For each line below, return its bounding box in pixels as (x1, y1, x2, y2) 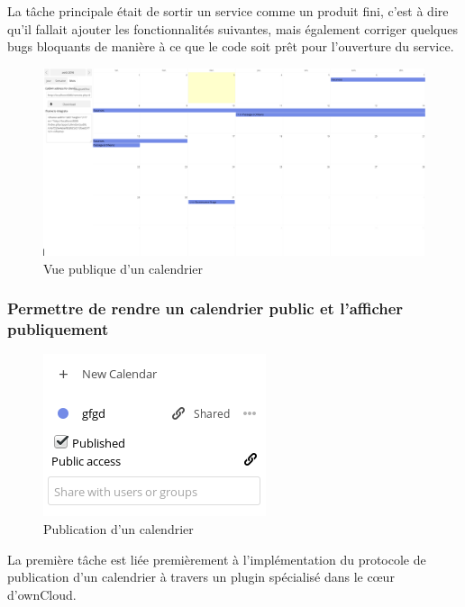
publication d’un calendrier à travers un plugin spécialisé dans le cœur (7, 567, 395, 586)
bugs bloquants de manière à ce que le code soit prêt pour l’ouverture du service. (7, 37, 454, 56)
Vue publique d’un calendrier (43, 258, 204, 277)
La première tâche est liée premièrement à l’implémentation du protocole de (7, 549, 426, 568)
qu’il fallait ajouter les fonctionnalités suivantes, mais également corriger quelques (7, 19, 458, 38)
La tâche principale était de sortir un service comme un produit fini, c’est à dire (7, 2, 449, 20)
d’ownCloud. (7, 584, 77, 603)
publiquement (7, 318, 109, 340)
